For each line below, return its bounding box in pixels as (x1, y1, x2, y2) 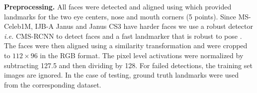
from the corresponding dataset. (4, 79, 101, 90)
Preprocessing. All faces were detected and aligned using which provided (4, 1, 232, 11)
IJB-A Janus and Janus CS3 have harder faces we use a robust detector (35, 21, 253, 31)
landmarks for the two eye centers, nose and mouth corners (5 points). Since (4, 11, 236, 21)
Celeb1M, (4, 21, 33, 31)
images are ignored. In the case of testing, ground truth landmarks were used (4, 70, 239, 80)
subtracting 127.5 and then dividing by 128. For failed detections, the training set (4, 60, 253, 70)
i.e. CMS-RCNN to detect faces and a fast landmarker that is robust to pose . (4, 30, 242, 41)
